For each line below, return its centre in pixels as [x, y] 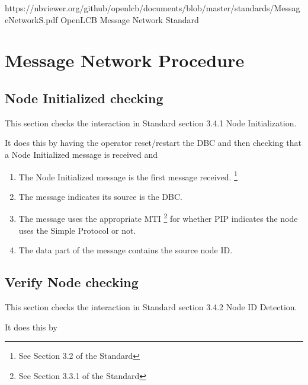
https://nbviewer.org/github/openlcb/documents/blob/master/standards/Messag [153, 8]
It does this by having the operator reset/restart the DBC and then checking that [153, 143]
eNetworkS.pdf [31, 19]
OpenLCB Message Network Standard [130, 19]
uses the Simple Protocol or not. [77, 230]
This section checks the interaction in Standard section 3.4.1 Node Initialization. [151, 122]
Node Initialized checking [84, 98]
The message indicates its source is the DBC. [100, 196]
